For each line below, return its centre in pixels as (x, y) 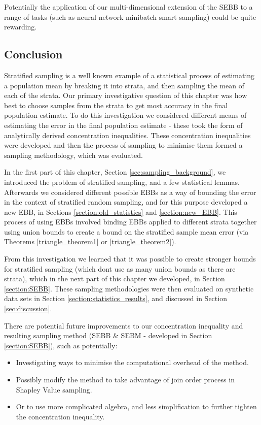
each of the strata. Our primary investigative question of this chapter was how (126, 95)
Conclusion (33, 54)
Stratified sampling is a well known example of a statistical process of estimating (129, 75)
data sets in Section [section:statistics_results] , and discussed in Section (116, 298)
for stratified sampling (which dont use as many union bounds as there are (120, 268)
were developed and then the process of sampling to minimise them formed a (123, 145)
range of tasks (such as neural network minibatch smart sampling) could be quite (130, 17)
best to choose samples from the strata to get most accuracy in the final (116, 105)
